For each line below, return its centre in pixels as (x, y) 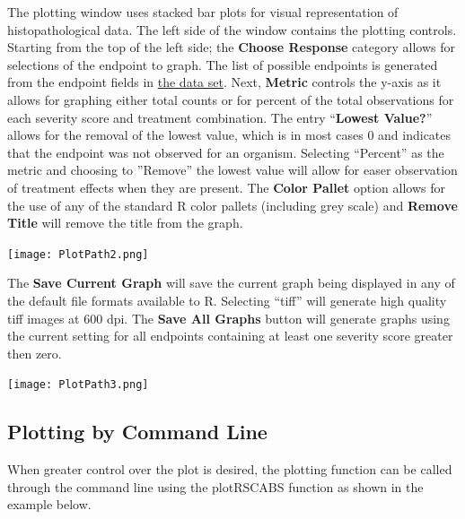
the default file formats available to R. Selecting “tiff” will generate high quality (227, 300)
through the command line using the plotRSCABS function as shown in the (215, 486)
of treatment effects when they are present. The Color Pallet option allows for (226, 187)
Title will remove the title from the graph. (125, 223)
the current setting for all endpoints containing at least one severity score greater (230, 336)
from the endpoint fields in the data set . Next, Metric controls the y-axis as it (224, 82)
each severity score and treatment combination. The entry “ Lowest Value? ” (220, 117)
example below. (49, 504)
